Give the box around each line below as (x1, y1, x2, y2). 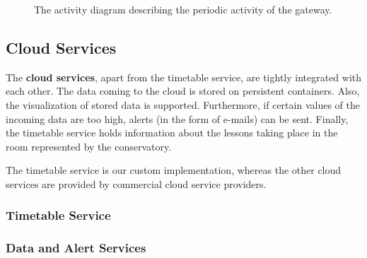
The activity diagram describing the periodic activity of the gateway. (34, 2, 332, 16)
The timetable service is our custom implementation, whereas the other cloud (6, 163, 342, 177)
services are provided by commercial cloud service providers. (6, 176, 267, 191)
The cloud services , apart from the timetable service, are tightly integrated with (6, 69, 362, 84)
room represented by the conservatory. (6, 139, 172, 153)
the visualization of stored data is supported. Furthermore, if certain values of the (6, 97, 360, 112)
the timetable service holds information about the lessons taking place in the (6, 125, 338, 140)
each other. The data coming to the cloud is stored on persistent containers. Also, (6, 83, 360, 98)
